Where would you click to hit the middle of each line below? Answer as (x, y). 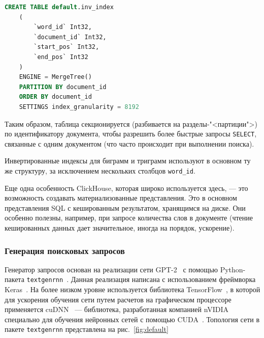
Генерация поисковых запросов (65, 250)
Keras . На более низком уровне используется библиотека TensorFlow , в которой (133, 289)
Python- (233, 269)
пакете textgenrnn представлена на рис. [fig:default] (87, 329)
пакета (14, 279)
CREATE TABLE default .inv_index (59, 7)
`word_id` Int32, (63, 27)
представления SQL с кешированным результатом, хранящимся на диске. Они (125, 207)
